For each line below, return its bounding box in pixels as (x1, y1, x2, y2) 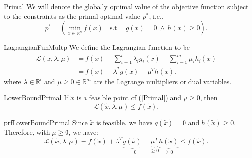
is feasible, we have (96, 117, 152, 127)
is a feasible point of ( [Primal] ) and (76, 93, 181, 103)
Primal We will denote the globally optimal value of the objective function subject (4, 1, 249, 11)
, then (200, 93, 218, 103)
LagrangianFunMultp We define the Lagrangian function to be (4, 42, 190, 52)
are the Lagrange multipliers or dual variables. (93, 76, 232, 86)
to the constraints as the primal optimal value (4, 11, 141, 21)
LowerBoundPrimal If (4, 93, 68, 103)
